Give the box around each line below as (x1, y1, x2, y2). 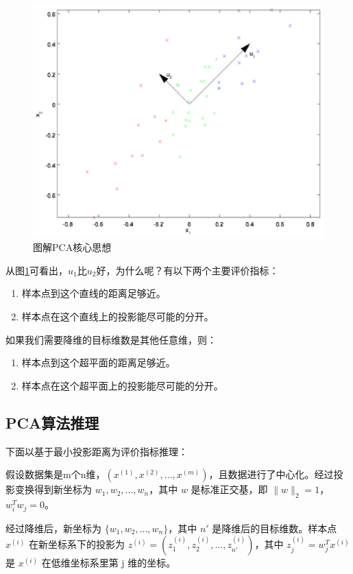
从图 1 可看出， (5, 263, 68, 277)
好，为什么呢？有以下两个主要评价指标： (96, 263, 279, 277)
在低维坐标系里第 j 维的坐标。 (41, 555, 176, 570)
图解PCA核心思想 (33, 240, 112, 254)
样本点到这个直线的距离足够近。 (21, 286, 166, 300)
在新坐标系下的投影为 (28, 537, 125, 551)
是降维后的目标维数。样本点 (212, 521, 337, 535)
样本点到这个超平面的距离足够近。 (21, 355, 175, 370)
